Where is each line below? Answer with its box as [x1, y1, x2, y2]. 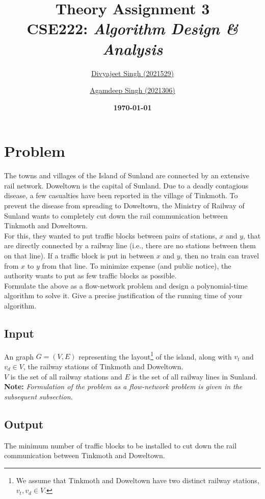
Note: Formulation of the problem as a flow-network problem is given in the [4, 381, 243, 392]
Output [4, 416, 44, 432]
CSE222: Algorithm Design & [26, 18, 238, 39]
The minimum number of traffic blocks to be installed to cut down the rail [4, 440, 237, 450]
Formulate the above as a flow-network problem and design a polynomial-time [4, 280, 248, 291]
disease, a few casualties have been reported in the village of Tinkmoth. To [4, 190, 238, 201]
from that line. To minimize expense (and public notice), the [42, 260, 231, 271]
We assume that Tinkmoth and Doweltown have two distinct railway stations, [16, 474, 259, 485]
